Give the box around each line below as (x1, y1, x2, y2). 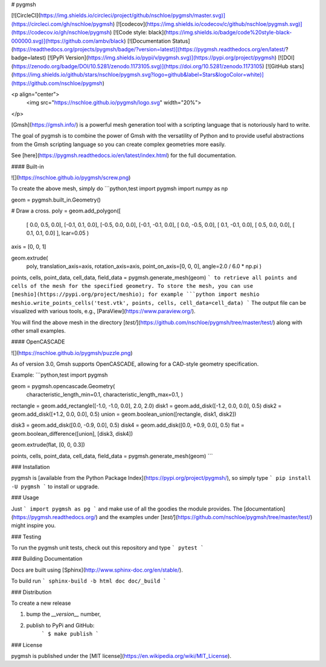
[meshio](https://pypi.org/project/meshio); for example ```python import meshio (11, 291, 260, 298)
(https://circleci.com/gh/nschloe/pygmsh (11, 20, 113, 27)
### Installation (11, 463, 50, 470)
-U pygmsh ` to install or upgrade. (11, 483, 100, 490)
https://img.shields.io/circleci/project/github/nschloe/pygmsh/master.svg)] (40, 12, 226, 19)
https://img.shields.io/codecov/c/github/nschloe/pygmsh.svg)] (147, 20, 302, 27)
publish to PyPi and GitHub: (26, 622, 95, 629)
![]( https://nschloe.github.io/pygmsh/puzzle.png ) (11, 349, 133, 356)
